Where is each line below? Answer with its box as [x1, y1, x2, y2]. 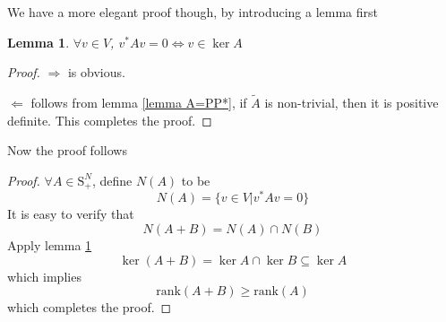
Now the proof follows [7, 141, 127, 160]
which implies [7, 266, 81, 285]
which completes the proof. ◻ [7, 298, 172, 317]
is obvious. [67, 63, 125, 82]
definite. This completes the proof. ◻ [7, 110, 212, 129]
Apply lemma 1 [7, 235, 92, 254]
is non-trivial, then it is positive [264, 93, 439, 111]
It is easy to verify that [7, 205, 134, 223]
